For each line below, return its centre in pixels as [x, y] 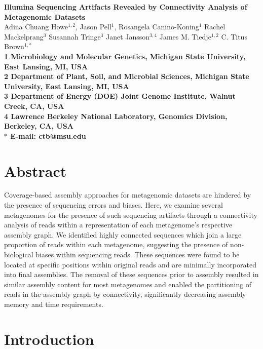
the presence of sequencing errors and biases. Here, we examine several [114, 205]
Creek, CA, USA [34, 106]
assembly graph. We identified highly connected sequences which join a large [123, 234]
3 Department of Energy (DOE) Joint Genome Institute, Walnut [120, 96]
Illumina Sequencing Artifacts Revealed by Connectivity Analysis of [126, 7]
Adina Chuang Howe [36, 27]
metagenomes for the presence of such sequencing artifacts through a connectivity [131, 215]
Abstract [35, 170]
